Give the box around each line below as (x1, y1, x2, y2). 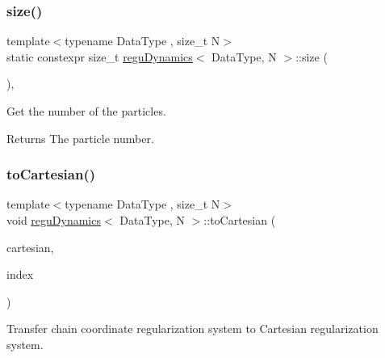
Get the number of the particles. (6, 103, 166, 119)
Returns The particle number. (6, 129, 154, 146)
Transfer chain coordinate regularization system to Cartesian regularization (6, 320, 379, 337)
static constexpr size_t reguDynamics (6, 48, 193, 65)
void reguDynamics (6, 212, 101, 228)
